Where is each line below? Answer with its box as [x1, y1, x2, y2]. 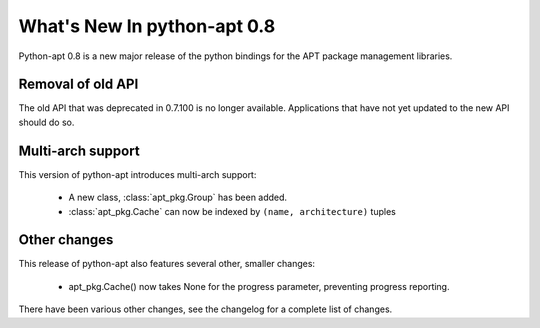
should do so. [18, 116, 75, 128]
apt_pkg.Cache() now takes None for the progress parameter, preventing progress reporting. [68, 280, 450, 292]
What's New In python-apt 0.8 [18, 15, 276, 37]
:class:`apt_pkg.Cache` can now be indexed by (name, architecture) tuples [68, 205, 397, 217]
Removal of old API [18, 76, 139, 93]
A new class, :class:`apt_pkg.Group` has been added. [68, 191, 288, 204]
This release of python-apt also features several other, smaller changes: [18, 258, 315, 270]
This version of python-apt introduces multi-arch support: [18, 168, 257, 180]
